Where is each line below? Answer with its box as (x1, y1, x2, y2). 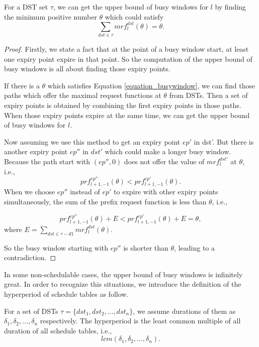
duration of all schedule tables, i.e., (4, 325, 112, 335)
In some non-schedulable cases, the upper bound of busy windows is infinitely (4, 269, 243, 279)
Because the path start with (4, 156, 91, 166)
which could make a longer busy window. (105, 146, 231, 157)
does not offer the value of (124, 156, 205, 166)
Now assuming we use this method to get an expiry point (4, 136, 181, 147)
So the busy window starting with (4, 242, 109, 253)
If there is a (4, 80, 40, 90)
